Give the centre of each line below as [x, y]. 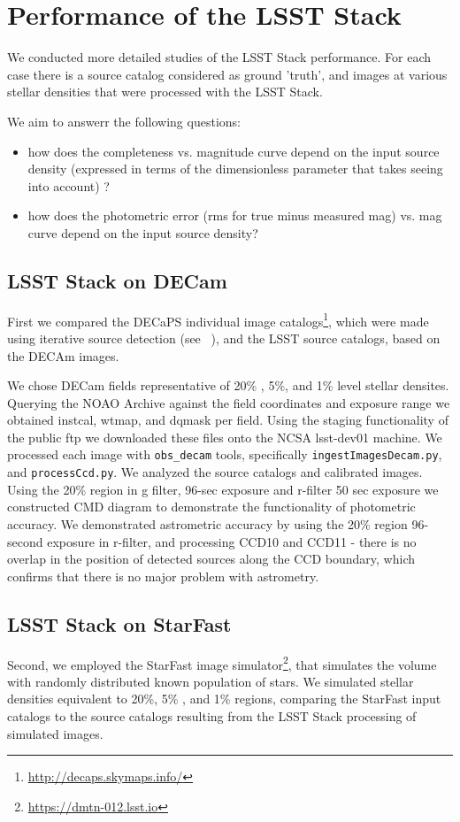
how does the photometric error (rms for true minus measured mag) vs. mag [235, 215]
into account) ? [69, 185]
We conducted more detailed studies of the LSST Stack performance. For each [219, 57]
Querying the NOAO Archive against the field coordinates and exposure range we [229, 402]
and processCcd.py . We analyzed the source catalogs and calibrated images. [215, 472]
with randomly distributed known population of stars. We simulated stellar [211, 681]
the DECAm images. [63, 355]
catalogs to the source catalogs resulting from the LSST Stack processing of [212, 716]
